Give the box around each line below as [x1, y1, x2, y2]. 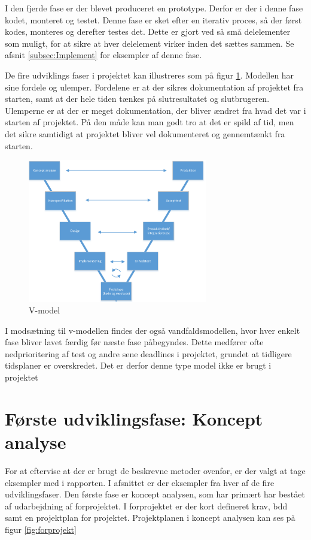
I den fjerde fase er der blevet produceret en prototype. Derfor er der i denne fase [5, 2, 303, 14]
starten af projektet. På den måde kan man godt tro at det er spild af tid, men [5, 116, 294, 128]
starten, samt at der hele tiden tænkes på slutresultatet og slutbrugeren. [5, 92, 270, 105]
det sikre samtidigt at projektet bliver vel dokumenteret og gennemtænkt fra [5, 127, 285, 140]
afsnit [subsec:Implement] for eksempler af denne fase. [5, 49, 202, 61]
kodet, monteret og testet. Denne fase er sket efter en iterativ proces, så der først [5, 13, 302, 26]
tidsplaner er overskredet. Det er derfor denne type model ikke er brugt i [5, 359, 272, 372]
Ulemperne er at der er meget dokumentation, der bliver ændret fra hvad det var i [5, 104, 306, 116]
